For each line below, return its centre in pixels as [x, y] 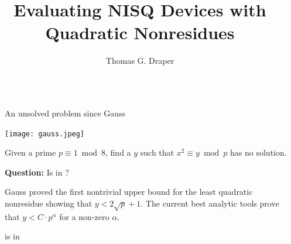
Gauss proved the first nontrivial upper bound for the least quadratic [129, 192]
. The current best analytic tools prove [210, 203]
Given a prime [30, 152]
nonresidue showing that [49, 203]
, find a [118, 152]
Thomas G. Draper [140, 61]
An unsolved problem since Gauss [65, 113]
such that [157, 152]
